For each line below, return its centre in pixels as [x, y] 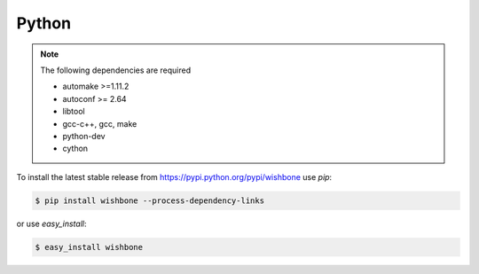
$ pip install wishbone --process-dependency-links [150, 200]
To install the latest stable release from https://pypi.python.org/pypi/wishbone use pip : [174, 176]
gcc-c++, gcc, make [100, 123]
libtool [74, 112]
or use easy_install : [51, 223]
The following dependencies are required [115, 70]
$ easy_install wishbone [89, 247]
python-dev [84, 136]
